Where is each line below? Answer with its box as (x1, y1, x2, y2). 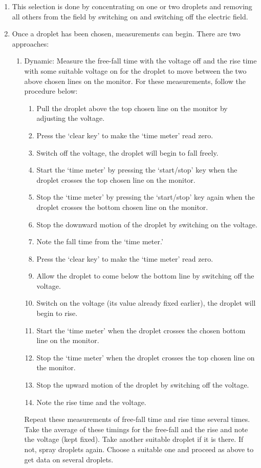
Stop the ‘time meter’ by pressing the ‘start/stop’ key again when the (36, 192, 255, 202)
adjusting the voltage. (36, 113, 105, 123)
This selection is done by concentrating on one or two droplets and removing (12, 1, 252, 11)
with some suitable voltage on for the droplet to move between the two (24, 65, 247, 76)
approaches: (12, 38, 49, 49)
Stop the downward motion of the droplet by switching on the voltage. (36, 219, 257, 229)
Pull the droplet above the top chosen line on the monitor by (36, 102, 228, 113)
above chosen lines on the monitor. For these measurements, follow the (24, 75, 246, 86)
